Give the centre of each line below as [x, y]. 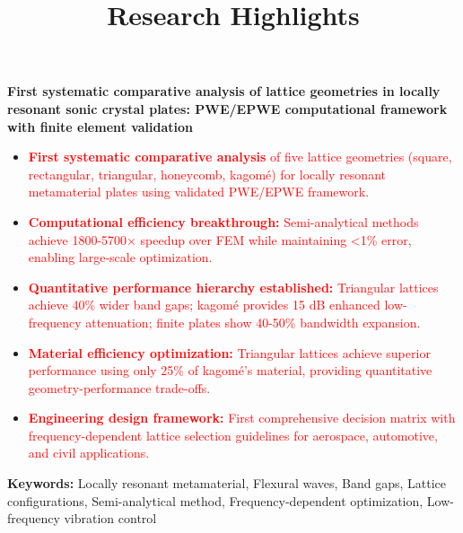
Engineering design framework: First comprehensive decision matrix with [242, 418]
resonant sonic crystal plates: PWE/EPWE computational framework [227, 108]
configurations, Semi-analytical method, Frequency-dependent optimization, [215, 500]
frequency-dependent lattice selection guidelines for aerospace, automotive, [233, 435]
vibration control [110, 518]
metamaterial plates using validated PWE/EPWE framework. [199, 192]
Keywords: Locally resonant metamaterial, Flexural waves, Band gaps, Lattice [227, 483]
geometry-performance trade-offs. [119, 387]
